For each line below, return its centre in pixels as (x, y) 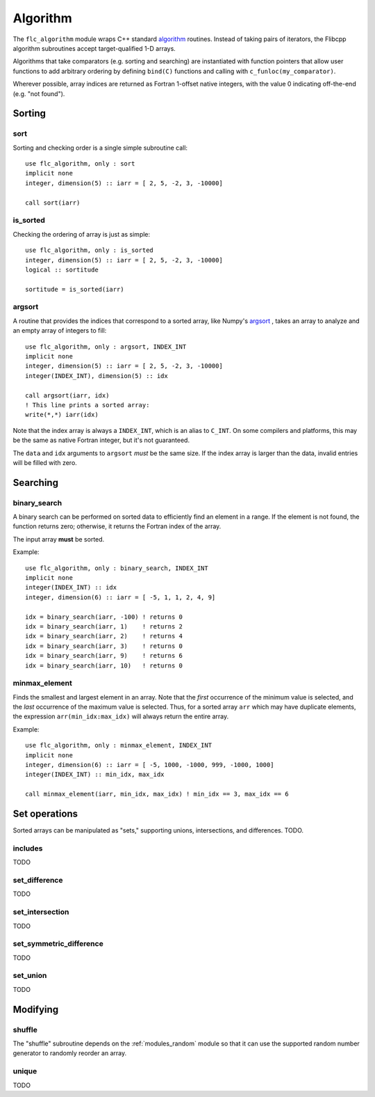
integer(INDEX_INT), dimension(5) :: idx (97, 376)
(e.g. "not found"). (39, 93)
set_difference (38, 881)
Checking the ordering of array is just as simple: (82, 234)
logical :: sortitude (62, 269)
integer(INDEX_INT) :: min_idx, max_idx (95, 775)
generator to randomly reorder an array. (70, 1053)
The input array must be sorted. (59, 539)
